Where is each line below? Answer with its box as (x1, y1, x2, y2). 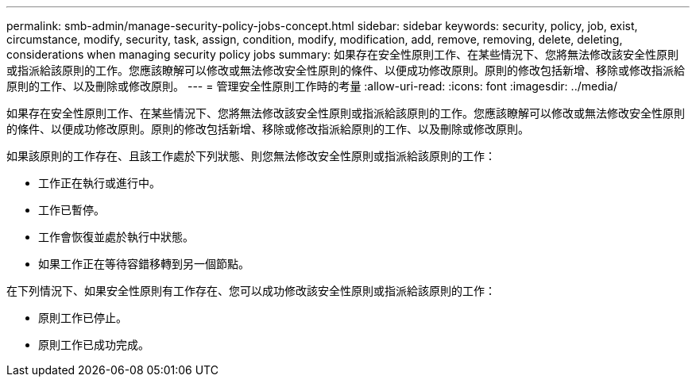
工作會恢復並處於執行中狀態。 (38, 230, 194, 243)
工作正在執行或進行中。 (38, 176, 160, 190)
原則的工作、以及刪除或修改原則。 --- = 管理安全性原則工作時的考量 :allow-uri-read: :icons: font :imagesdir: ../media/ (6, 79, 618, 93)
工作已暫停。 (38, 203, 105, 216)
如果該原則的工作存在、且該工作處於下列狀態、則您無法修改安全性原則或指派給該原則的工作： (6, 149, 496, 163)
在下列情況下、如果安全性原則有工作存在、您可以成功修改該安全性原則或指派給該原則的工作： (6, 284, 496, 297)
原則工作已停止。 (38, 311, 127, 324)
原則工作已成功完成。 (38, 338, 149, 351)
